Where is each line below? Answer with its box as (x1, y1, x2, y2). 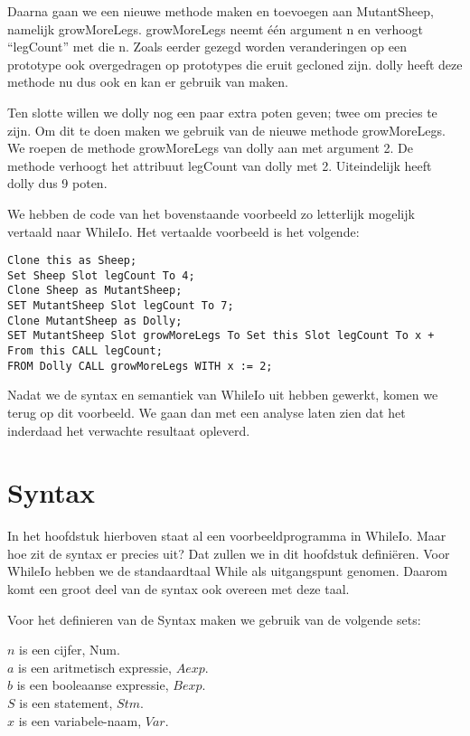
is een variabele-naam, (18, 711, 142, 730)
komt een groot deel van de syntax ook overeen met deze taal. (7, 580, 350, 599)
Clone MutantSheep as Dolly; (7, 314, 183, 327)
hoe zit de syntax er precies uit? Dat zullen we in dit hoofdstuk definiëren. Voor (7, 543, 450, 562)
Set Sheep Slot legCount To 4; (7, 269, 195, 282)
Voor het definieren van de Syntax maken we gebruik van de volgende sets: (7, 609, 421, 628)
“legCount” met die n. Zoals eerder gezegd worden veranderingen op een (7, 37, 408, 56)
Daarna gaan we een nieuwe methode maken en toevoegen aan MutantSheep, (7, 2, 434, 20)
